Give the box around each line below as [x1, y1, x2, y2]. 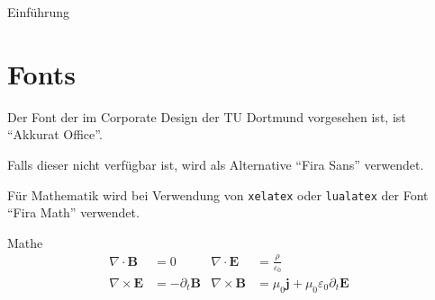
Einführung [7, 3, 70, 21]
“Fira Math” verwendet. [7, 203, 140, 222]
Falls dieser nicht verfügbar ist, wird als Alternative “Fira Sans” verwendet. [7, 154, 424, 173]
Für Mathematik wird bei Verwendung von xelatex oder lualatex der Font [7, 185, 429, 204]
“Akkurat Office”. [7, 125, 103, 144]
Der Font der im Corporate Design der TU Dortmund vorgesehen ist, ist [7, 107, 406, 126]
